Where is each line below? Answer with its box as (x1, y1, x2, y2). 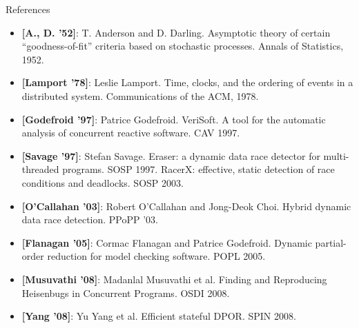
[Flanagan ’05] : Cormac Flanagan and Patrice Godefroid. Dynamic (21, 235, 312, 249)
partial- (315, 235, 347, 249)
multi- (323, 148, 349, 163)
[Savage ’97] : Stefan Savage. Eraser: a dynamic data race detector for (21, 148, 320, 163)
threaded (21, 162, 59, 176)
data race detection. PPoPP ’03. (21, 212, 159, 227)
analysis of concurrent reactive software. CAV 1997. (21, 125, 240, 140)
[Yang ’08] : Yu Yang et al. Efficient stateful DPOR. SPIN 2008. (21, 309, 296, 323)
